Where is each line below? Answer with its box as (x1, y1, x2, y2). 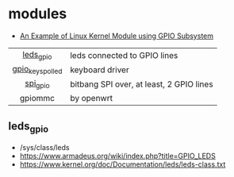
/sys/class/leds (19, 142, 70, 152)
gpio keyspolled (12, 63, 63, 76)
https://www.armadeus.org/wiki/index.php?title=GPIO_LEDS (19, 151, 216, 160)
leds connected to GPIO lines (70, 49, 178, 60)
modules (8, 5, 67, 23)
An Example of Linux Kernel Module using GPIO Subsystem (19, 31, 214, 40)
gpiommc (19, 92, 56, 103)
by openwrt (70, 92, 113, 103)
